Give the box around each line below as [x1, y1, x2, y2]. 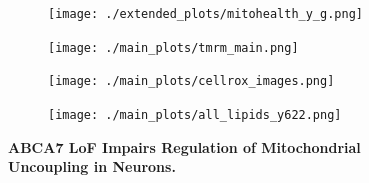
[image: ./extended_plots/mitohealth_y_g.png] [48, 7, 363, 21]
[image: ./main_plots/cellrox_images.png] [48, 74, 335, 89]
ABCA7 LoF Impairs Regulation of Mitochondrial [8, 136, 361, 157]
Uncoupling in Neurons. [8, 156, 176, 177]
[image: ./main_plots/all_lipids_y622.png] [48, 107, 342, 122]
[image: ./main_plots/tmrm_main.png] [48, 40, 299, 55]
